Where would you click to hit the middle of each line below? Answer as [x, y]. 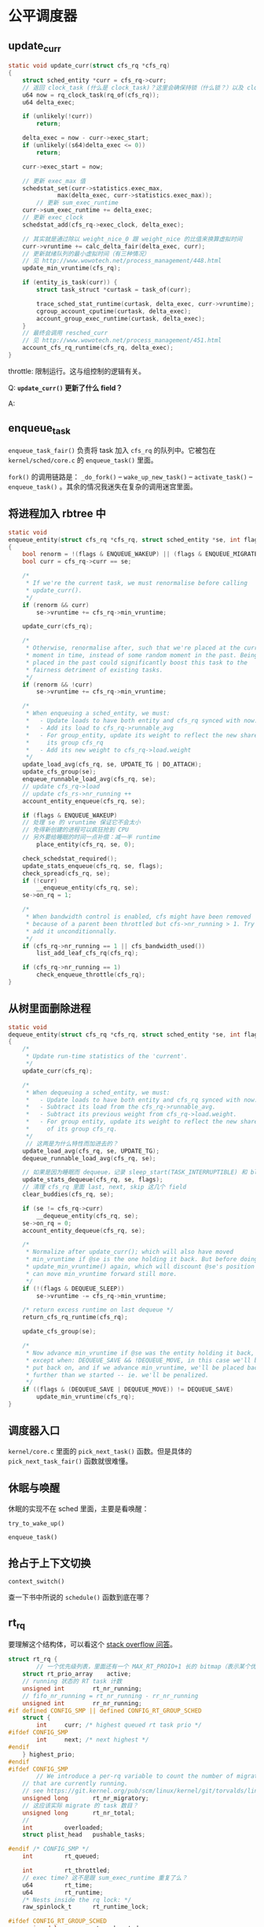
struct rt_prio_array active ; [77, 1674]
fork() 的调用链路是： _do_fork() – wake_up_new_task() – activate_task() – [130, 476]
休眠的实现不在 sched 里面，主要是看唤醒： [79, 1508]
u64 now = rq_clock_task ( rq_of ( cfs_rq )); [91, 95]
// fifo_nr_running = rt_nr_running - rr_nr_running [110, 1696]
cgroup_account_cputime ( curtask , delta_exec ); [114, 311]
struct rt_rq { [33, 1660]
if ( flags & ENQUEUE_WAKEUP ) [70, 815]
